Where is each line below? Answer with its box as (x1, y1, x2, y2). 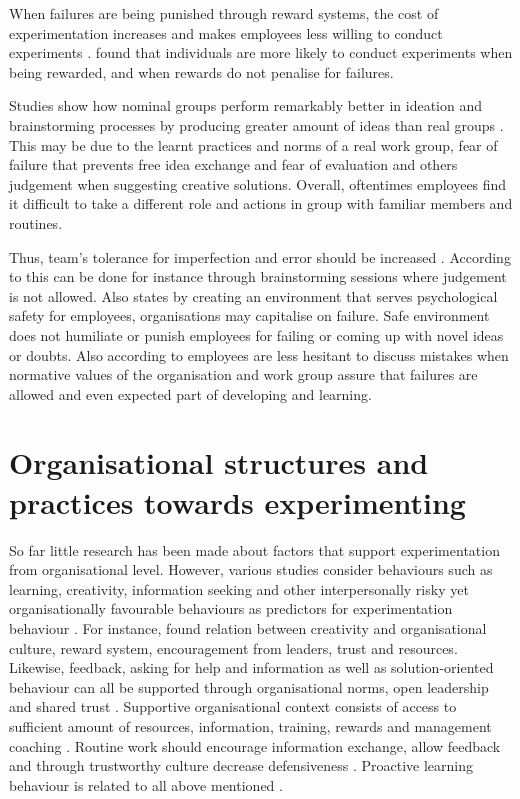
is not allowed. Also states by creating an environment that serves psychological (9, 285, 498, 306)
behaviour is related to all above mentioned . (9, 774, 283, 795)
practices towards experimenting (9, 481, 466, 522)
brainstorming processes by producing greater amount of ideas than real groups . (9, 114, 504, 135)
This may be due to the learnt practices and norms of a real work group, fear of (9, 134, 498, 155)
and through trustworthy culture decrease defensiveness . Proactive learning (9, 755, 474, 776)
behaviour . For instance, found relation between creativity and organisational (9, 617, 487, 638)
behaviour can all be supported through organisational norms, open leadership (9, 676, 489, 697)
